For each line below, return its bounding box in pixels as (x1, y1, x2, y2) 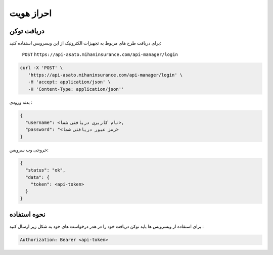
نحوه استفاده (9, 210, 45, 219)
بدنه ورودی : (9, 99, 33, 105)
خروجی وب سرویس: (9, 147, 49, 153)
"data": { (25, 174, 50, 180)
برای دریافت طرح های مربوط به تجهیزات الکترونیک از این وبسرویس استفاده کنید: (9, 40, 161, 46)
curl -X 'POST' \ (20, 65, 63, 71)
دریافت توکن (9, 27, 45, 35)
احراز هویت (9, 8, 52, 19)
